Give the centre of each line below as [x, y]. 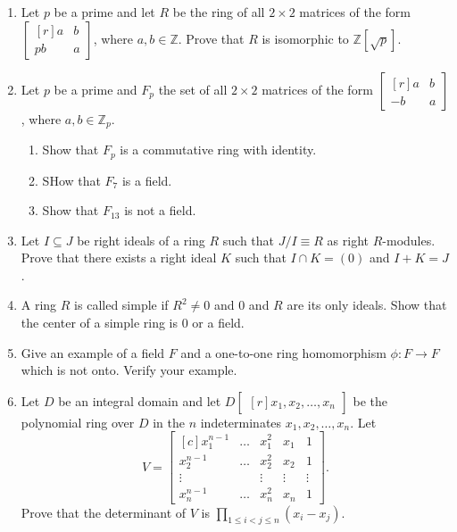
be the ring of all [219, 12]
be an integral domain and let [140, 400]
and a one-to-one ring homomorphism [283, 352]
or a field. [218, 323]
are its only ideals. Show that [367, 305]
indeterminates [241, 422]
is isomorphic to [305, 38]
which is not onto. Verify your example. [129, 370]
